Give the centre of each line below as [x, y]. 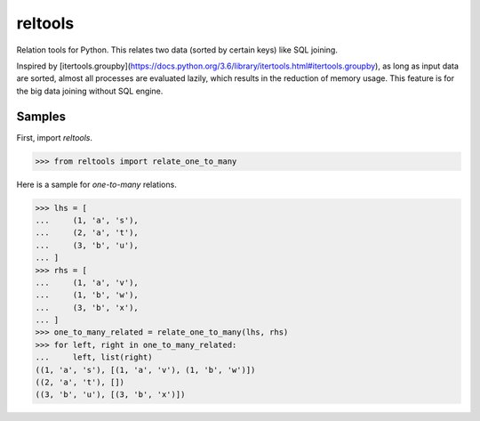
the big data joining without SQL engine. [90, 91]
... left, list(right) [94, 357]
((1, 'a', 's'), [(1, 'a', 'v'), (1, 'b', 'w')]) [145, 370]
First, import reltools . [55, 137]
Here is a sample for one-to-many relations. [96, 184]
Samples [41, 116]
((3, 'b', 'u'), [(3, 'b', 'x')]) [110, 395]
